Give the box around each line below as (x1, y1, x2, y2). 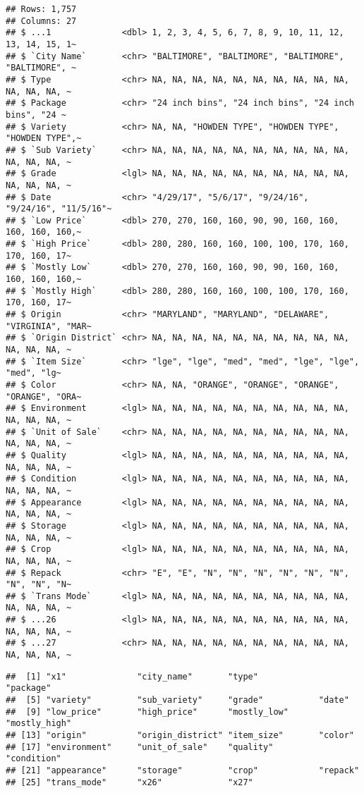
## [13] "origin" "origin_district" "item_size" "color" (6, 730, 354, 741)
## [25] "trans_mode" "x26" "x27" (6, 777, 253, 787)
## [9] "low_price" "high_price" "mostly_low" (6, 706, 289, 717)
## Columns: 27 (6, 16, 77, 26)
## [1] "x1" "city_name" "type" (6, 671, 258, 682)
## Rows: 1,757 (6, 4, 77, 14)
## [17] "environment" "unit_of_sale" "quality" (6, 742, 274, 752)
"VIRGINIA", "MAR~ (6, 321, 92, 331)
